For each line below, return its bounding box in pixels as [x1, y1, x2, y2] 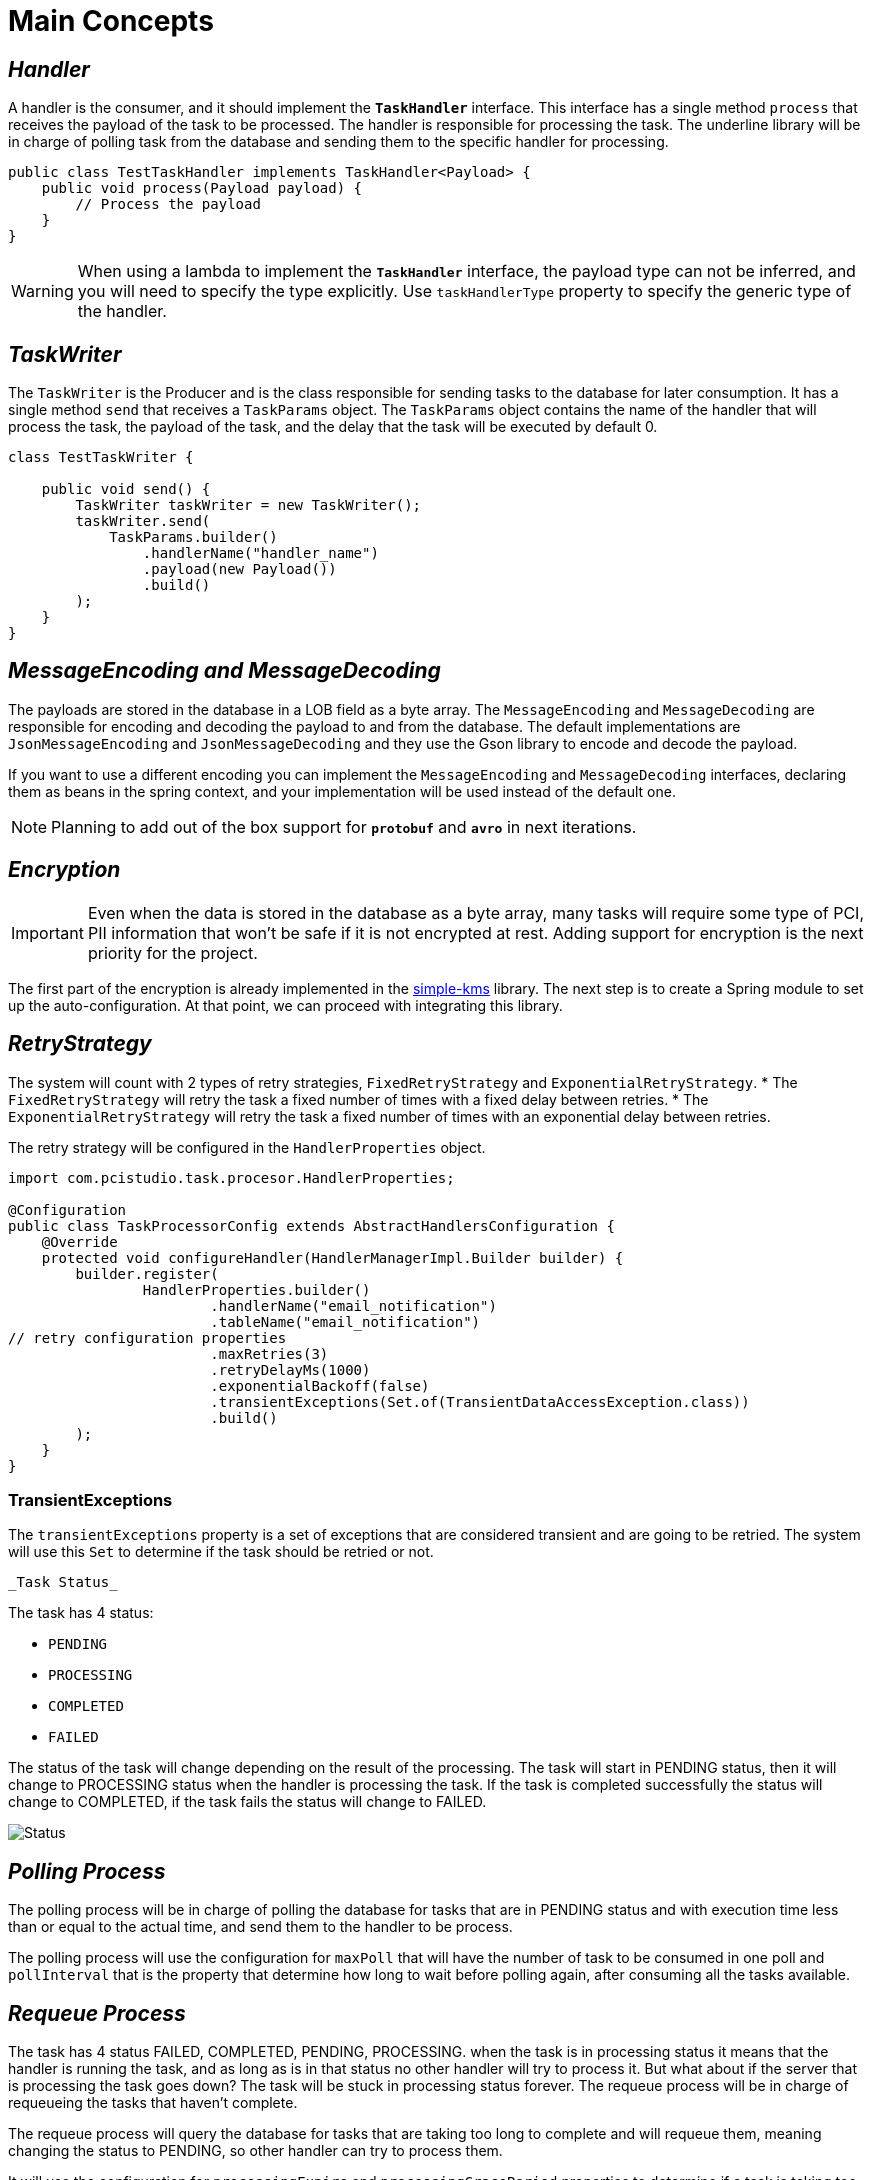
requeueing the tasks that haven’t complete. [8, 2093, 298, 2111]
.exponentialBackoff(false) [210, 1377, 430, 1394]
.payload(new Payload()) [142, 561, 337, 578]
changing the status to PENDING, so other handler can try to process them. [8, 2141, 503, 2159]
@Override [41, 1233, 118, 1250]
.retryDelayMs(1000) [210, 1361, 371, 1378]
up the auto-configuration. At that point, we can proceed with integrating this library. [8, 996, 563, 1014]
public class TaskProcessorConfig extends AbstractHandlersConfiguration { [8, 1217, 615, 1234]
